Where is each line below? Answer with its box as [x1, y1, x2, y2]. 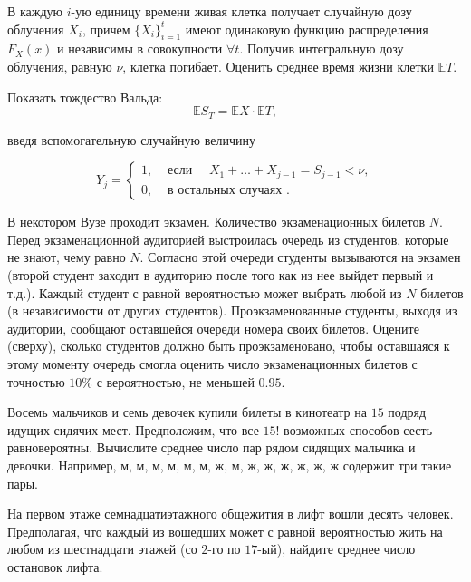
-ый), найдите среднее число [257, 539, 416, 558]
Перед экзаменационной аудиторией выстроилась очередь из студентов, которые [7, 229, 449, 248]
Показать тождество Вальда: [7, 87, 163, 106]
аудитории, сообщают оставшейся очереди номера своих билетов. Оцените [7, 318, 419, 337]
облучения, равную [7, 56, 112, 75]
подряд [388, 403, 427, 422]
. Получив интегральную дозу [239, 39, 404, 58]
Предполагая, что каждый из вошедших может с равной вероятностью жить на [7, 521, 443, 540]
